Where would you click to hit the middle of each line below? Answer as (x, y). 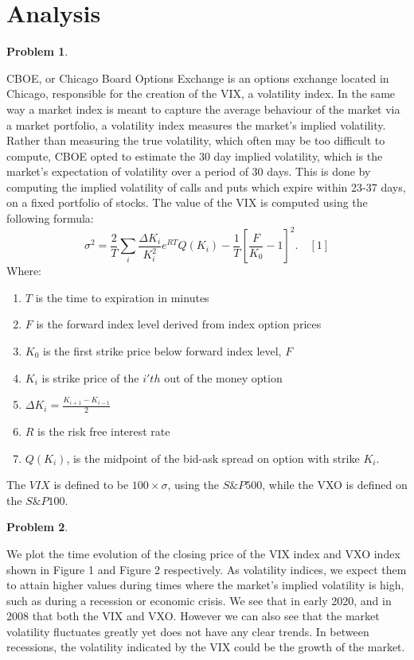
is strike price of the (90, 377)
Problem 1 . (37, 51)
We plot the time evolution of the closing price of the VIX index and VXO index (203, 553)
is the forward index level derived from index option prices (179, 324)
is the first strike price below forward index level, (162, 350)
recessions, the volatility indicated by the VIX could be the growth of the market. (206, 647)
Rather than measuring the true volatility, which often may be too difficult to (196, 140)
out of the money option (223, 377)
